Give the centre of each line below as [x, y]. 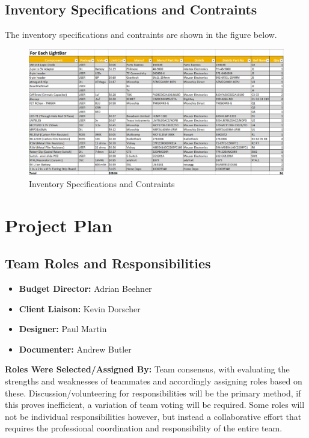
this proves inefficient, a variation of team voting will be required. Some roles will [155, 405]
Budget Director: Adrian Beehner [85, 288]
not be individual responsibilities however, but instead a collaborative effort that [153, 416]
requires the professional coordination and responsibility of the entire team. [144, 428]
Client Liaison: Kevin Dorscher [80, 308]
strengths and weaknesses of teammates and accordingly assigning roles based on [154, 381]
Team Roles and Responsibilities [108, 263]
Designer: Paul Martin [63, 329]
